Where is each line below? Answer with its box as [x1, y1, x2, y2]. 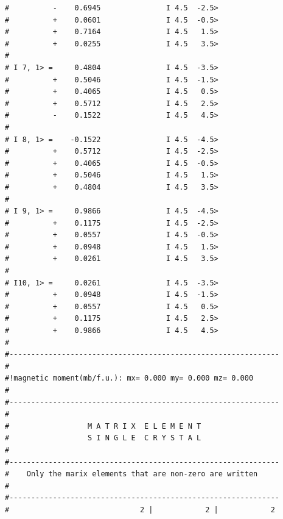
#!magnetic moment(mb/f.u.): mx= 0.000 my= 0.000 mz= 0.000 [5, 374, 254, 383]
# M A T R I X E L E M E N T [5, 421, 201, 431]
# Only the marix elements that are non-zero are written [5, 470, 258, 479]
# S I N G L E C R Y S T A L [5, 434, 201, 443]
